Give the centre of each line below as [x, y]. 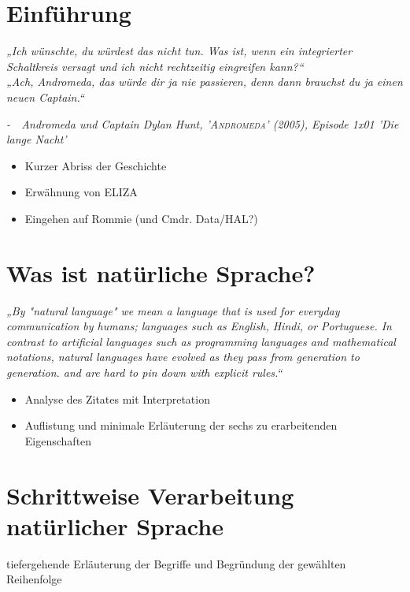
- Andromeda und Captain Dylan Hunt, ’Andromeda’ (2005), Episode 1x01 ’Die [203, 123]
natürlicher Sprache [115, 525]
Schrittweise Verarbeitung [150, 495]
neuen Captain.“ [45, 97]
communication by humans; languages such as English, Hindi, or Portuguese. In [199, 326]
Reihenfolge [34, 579]
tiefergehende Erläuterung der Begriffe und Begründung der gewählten [176, 563]
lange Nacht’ [37, 139]
